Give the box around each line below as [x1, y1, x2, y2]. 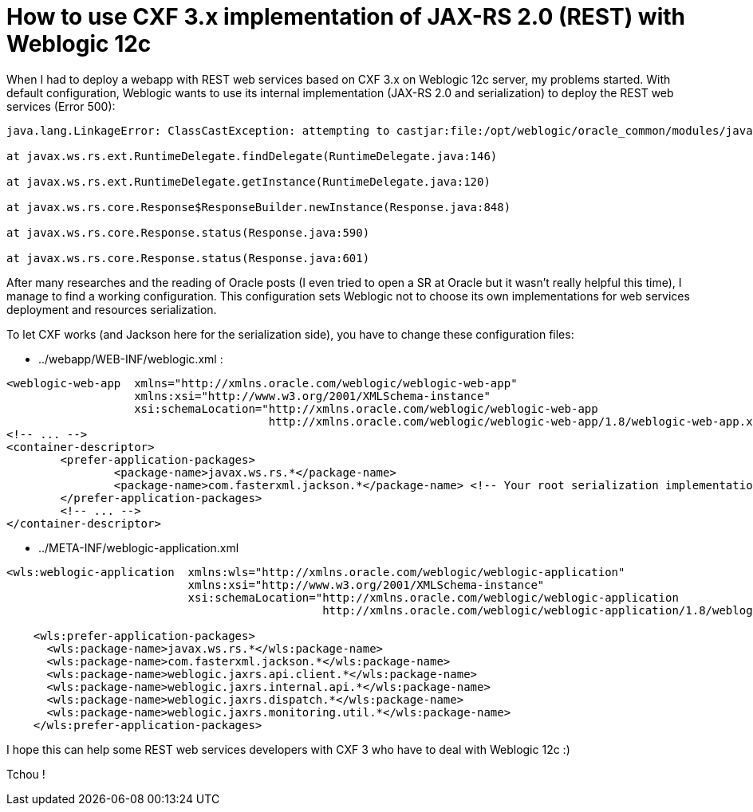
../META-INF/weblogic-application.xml [38, 540, 239, 555]
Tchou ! [6, 767, 45, 781]
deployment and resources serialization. [6, 302, 217, 316]
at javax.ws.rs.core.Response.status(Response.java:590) [6, 226, 370, 239]
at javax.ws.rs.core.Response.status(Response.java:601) [6, 251, 370, 265]
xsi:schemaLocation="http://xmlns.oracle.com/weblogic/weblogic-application [187, 590, 679, 604]
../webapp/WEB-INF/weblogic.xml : [38, 351, 223, 366]
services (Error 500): [6, 99, 116, 113]
